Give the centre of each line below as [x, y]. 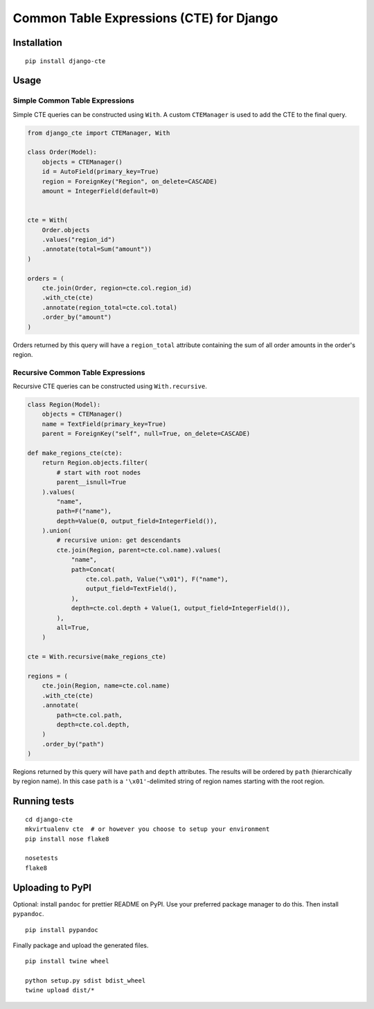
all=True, [73, 628]
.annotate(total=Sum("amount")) [97, 249]
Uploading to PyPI [52, 887]
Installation [37, 43]
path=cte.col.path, [89, 715]
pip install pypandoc [62, 930]
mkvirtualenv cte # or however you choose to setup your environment [148, 829]
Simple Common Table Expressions [73, 100]
